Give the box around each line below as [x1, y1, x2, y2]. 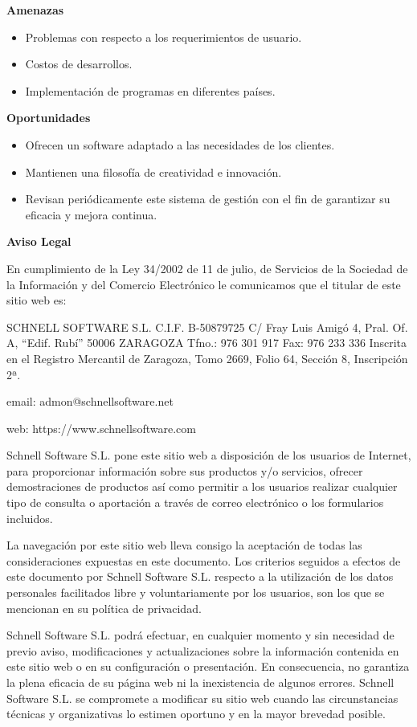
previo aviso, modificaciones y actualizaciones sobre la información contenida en [6, 642, 399, 659]
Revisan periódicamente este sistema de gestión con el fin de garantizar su [25, 190, 390, 207]
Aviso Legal [6, 233, 72, 250]
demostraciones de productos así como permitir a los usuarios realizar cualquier [6, 478, 398, 495]
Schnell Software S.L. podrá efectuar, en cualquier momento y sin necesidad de [6, 627, 395, 643]
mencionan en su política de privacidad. [6, 599, 202, 616]
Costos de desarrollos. [25, 55, 133, 72]
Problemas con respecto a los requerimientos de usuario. [25, 28, 302, 45]
